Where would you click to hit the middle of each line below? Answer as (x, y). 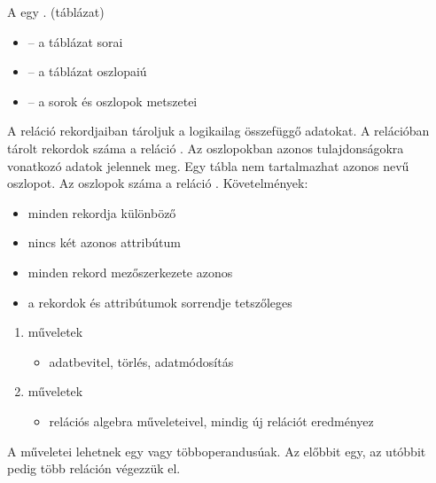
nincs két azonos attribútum (104, 242)
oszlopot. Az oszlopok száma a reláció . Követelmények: (158, 183)
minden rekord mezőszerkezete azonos (130, 272)
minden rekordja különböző (102, 212)
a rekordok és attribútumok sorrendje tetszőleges (160, 302)
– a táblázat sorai (75, 41)
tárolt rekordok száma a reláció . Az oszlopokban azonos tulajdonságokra (206, 148)
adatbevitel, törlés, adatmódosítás (141, 361)
